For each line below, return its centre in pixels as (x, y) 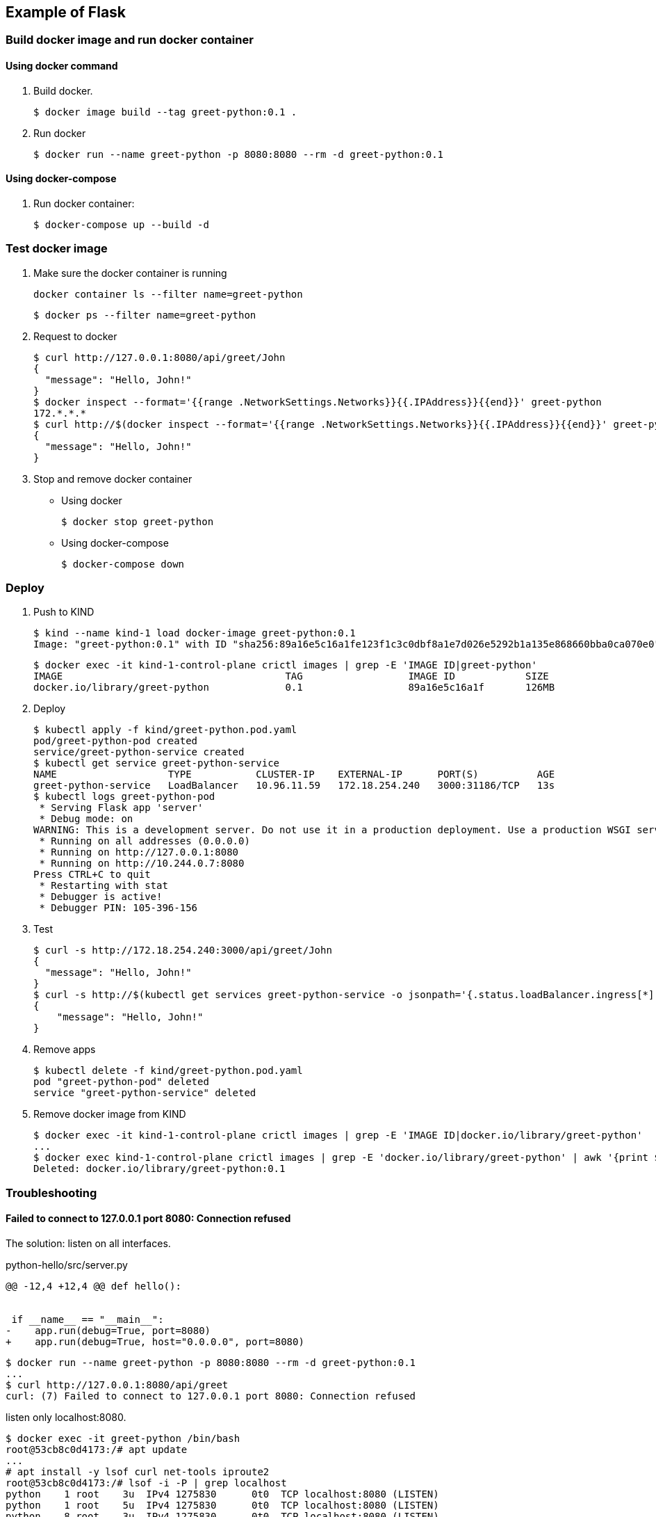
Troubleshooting (51, 1193)
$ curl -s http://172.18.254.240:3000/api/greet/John (183, 950)
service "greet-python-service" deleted (145, 1093)
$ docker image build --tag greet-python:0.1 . (165, 112)
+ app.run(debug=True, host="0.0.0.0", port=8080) (155, 1341)
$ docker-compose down (123, 564)
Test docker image (57, 249)
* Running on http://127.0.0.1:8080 (139, 852)
